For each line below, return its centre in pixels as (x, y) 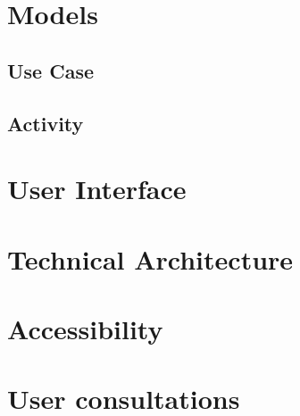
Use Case (51, 70)
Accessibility (85, 328)
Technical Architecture (150, 258)
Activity (46, 123)
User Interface (97, 189)
